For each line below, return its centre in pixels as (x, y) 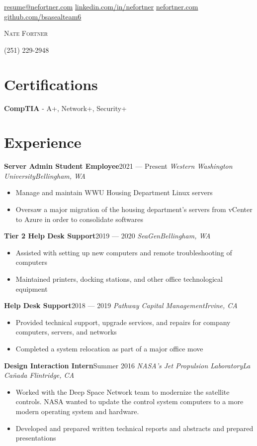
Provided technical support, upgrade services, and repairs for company (123, 322)
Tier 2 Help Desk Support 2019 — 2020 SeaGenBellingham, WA (107, 236)
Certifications (51, 84)
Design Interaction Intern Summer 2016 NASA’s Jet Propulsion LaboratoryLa (127, 365)
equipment (32, 288)
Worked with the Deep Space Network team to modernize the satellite (123, 391)
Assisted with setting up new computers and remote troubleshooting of (124, 252)
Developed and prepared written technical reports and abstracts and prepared (134, 428)
